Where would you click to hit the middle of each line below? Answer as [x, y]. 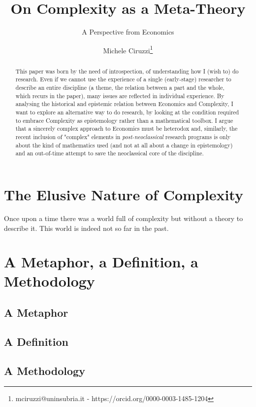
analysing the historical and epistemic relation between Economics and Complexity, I [124, 104]
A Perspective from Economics [128, 32]
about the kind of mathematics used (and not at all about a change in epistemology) [124, 145]
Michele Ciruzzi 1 [128, 49]
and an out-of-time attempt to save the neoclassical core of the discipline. [110, 153]
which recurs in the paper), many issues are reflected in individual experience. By [120, 95]
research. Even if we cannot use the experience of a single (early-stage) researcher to [123, 79]
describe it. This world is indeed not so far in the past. [86, 228]
